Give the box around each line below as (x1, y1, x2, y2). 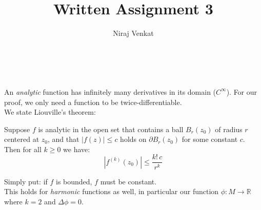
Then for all (4, 143, 42, 154)
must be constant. (100, 176, 157, 186)
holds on (120, 134, 147, 144)
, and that (47, 134, 79, 144)
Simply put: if (4, 176, 48, 186)
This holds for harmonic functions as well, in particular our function (4, 186, 219, 197)
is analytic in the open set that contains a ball (38, 123, 184, 134)
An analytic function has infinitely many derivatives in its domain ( (4, 86, 216, 97)
